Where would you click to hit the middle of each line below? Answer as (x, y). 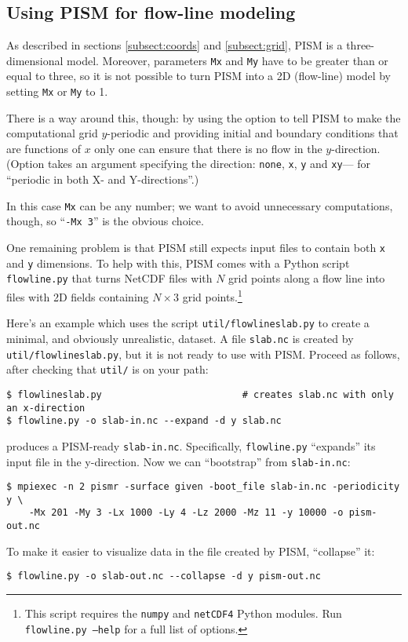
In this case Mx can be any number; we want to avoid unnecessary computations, (200, 205)
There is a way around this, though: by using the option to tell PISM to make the (204, 117)
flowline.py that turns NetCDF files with (109, 278)
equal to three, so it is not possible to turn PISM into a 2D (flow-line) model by (199, 76)
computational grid (52, 133)
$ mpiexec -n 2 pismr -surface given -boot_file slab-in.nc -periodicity (203, 487)
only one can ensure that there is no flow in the (208, 148)
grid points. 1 (212, 295)
